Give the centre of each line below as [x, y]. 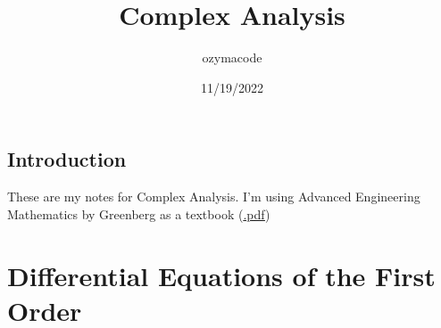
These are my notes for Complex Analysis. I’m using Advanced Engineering [214, 197]
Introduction [67, 159]
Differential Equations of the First [221, 275]
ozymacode [232, 57]
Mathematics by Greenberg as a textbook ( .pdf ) [139, 213]
